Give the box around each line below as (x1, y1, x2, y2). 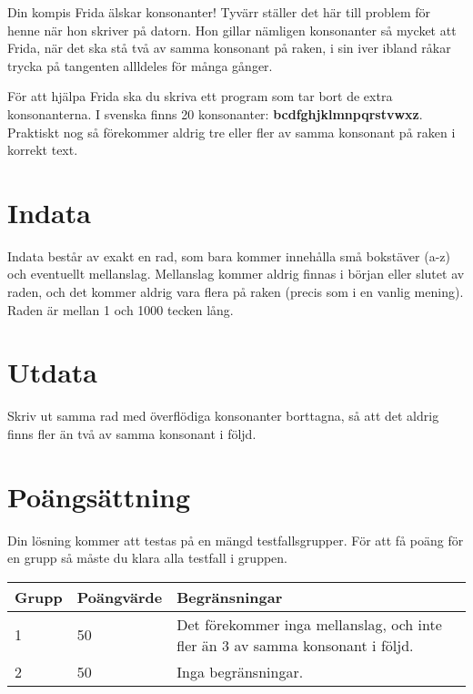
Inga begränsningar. (176, 660, 304, 682)
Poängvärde (76, 586, 163, 607)
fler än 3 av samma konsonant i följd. (176, 634, 414, 656)
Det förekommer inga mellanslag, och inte (176, 613, 442, 635)
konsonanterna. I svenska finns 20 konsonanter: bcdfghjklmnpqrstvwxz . (7, 104, 423, 123)
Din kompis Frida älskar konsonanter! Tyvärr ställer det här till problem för (7, 3, 431, 21)
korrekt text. (7, 140, 78, 159)
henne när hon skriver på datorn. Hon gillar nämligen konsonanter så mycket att (7, 20, 457, 39)
